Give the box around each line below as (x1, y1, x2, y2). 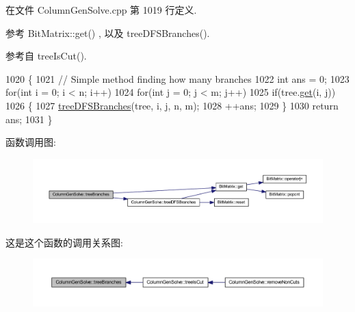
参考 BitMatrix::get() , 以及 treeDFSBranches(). (5, 25, 210, 40)
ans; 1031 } (5, 112, 53, 126)
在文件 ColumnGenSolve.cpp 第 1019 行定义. (5, 3, 197, 16)
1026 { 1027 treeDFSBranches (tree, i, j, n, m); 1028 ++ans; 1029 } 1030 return (5, 98, 339, 112)
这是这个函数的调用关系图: (5, 235, 123, 249)
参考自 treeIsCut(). (5, 49, 87, 63)
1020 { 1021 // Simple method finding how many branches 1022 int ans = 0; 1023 (5, 71, 350, 86)
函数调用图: (5, 135, 56, 149)
